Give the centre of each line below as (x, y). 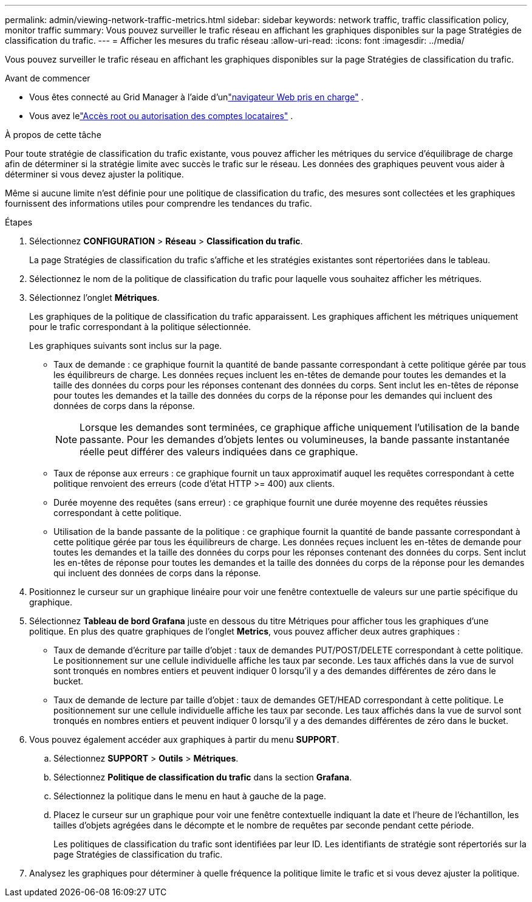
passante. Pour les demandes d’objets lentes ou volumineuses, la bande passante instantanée (295, 439)
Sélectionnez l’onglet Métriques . (94, 298)
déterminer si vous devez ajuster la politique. (94, 174)
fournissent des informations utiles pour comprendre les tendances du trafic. (159, 203)
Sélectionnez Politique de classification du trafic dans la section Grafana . (203, 777)
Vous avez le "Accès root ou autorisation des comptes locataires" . (161, 116)
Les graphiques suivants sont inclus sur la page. (126, 346)
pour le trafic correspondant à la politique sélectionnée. (140, 327)
